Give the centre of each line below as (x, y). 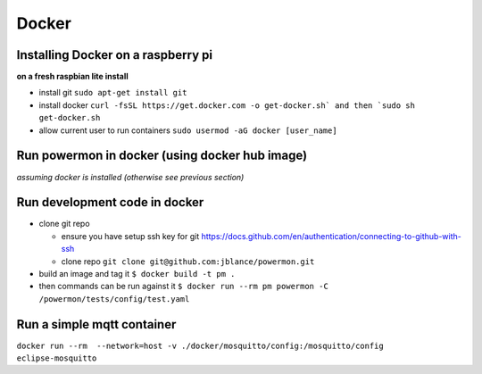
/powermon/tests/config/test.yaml (114, 299)
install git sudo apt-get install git (113, 93)
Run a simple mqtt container (96, 324)
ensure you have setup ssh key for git (130, 236)
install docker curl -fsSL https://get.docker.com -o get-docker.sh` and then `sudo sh (227, 105)
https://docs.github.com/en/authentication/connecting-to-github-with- (331, 236)
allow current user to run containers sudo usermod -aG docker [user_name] (188, 130)
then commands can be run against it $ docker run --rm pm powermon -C (184, 287)
